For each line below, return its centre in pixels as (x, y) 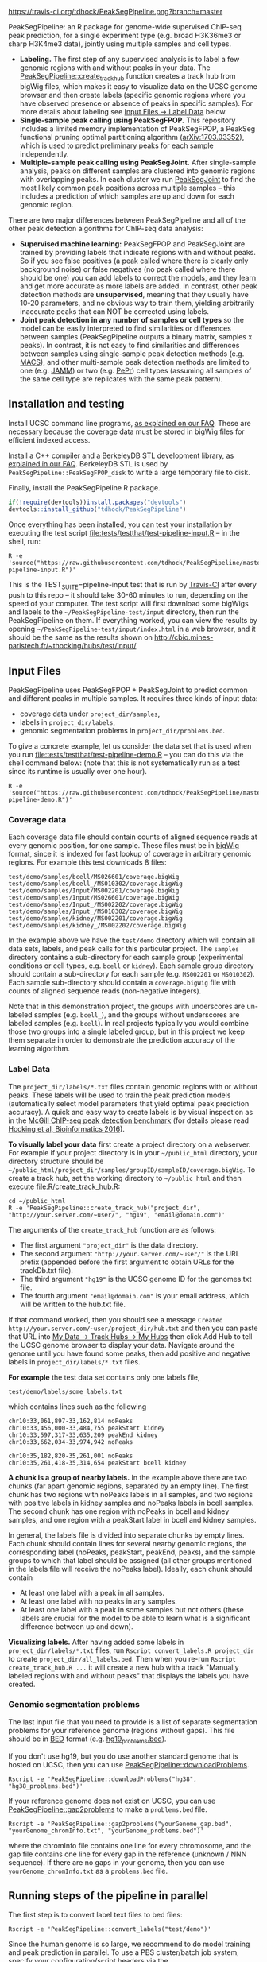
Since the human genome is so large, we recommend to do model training (129, 1944)
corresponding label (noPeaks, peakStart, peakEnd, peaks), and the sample (132, 1552)
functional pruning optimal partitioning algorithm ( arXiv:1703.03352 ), (132, 137)
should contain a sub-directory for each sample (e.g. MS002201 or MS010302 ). (132, 974)
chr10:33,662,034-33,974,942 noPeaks (71, 1442)
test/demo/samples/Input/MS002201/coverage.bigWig (94, 891)
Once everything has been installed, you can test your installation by (120, 524)
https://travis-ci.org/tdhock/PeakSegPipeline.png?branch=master (116, 12)
